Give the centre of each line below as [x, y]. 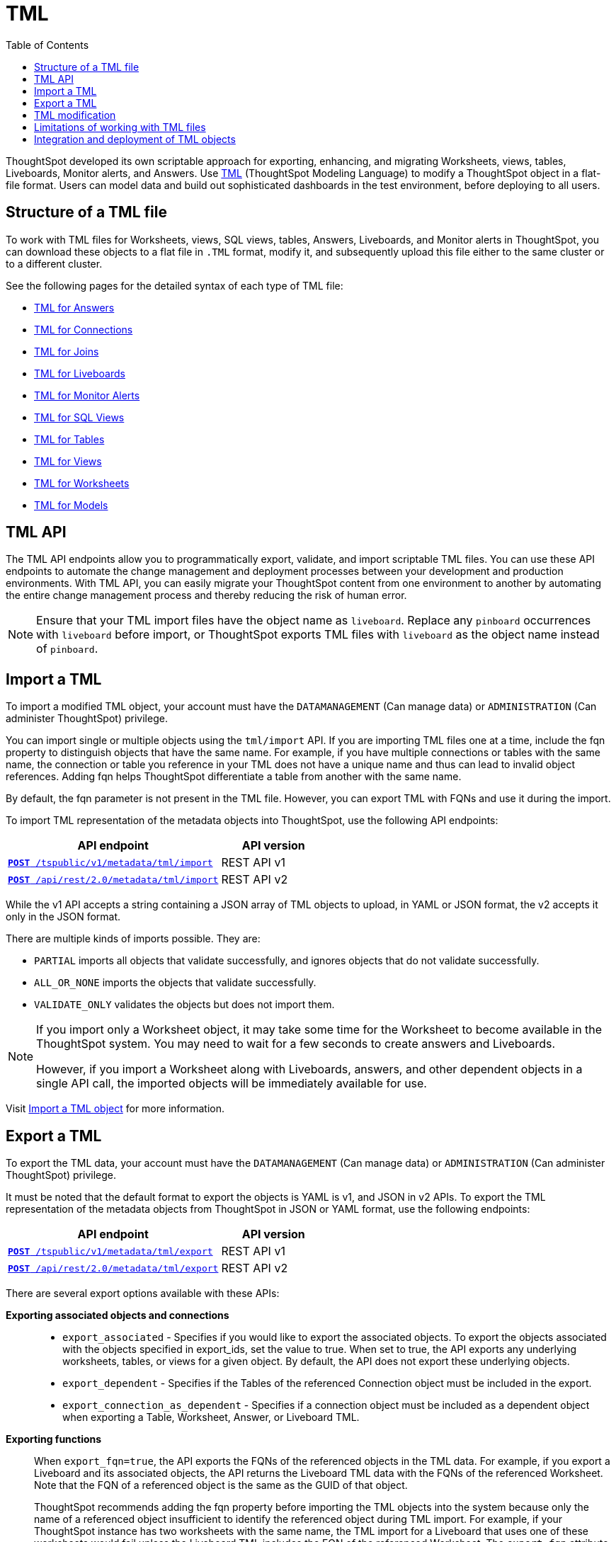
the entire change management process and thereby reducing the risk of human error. [206, 595]
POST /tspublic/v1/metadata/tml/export [110, 1251]
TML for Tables [69, 439]
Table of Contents [47, 45]
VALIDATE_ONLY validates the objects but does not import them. [184, 1005]
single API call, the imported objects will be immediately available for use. [232, 1084]
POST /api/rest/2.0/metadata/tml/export [113, 1268]
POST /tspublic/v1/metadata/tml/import [110, 862]
